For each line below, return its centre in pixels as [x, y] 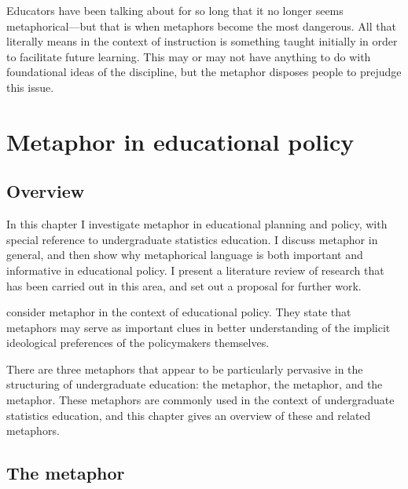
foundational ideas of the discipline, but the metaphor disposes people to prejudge [204, 72]
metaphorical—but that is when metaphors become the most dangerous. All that [201, 26]
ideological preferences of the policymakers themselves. [138, 343]
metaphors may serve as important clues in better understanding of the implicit [198, 327]
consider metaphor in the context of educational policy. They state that [179, 312]
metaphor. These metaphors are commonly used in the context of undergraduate [200, 400]
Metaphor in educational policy [180, 141]
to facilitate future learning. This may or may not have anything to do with [189, 56]
